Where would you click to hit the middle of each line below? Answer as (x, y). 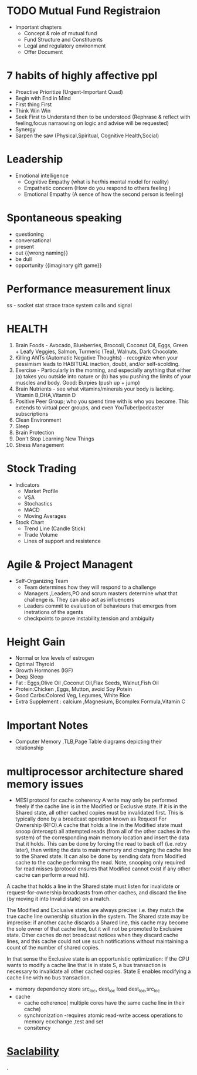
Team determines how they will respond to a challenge (90, 587)
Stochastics (38, 503)
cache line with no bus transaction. (49, 978)
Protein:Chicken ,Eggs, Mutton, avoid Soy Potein (74, 689)
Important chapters (38, 27)
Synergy (25, 129)
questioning (30, 234)
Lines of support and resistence (62, 541)
